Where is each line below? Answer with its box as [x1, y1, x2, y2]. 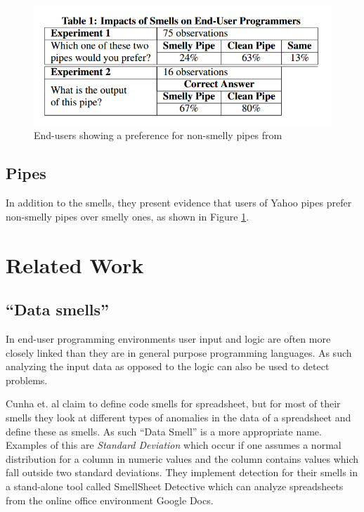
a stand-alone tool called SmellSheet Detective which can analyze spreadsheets [6, 478, 344, 493]
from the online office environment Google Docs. [6, 492, 214, 507]
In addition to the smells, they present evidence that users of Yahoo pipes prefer [6, 195, 352, 210]
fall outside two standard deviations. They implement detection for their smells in [6, 465, 358, 480]
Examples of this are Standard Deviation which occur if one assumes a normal [6, 438, 342, 452]
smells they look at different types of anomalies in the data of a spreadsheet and [6, 409, 351, 424]
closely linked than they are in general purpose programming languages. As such [6, 345, 352, 360]
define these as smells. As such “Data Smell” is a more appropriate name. [6, 424, 322, 438]
